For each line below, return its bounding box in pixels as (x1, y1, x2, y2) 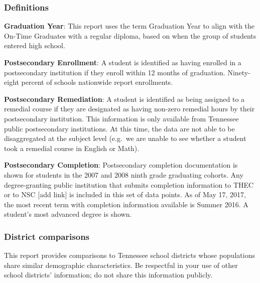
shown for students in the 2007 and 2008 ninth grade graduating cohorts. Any (4, 169, 243, 180)
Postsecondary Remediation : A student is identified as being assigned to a (4, 93, 245, 104)
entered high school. (4, 40, 65, 51)
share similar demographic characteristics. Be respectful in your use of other (4, 259, 238, 270)
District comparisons (4, 230, 90, 242)
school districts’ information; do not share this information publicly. (4, 269, 213, 280)
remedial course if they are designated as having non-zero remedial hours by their (4, 103, 255, 114)
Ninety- (227, 67, 250, 77)
